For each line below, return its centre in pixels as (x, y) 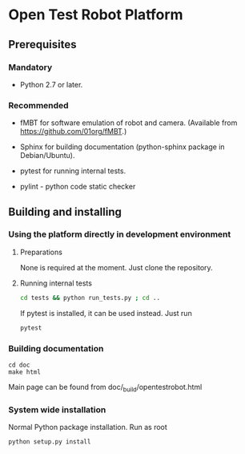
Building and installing (65, 211)
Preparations (41, 252)
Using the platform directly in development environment (120, 234)
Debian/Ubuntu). (47, 156)
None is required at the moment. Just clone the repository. (116, 267)
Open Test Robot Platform (96, 15)
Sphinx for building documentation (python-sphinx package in (122, 147)
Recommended (39, 105)
